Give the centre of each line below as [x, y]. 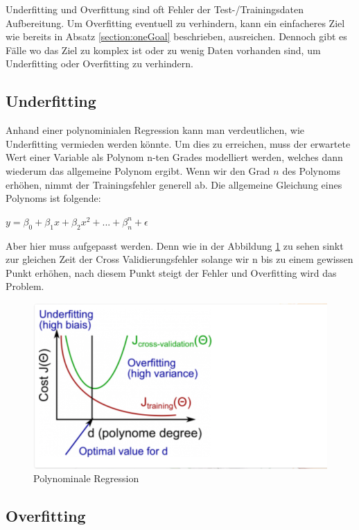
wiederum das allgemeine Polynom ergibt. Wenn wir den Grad [138, 170]
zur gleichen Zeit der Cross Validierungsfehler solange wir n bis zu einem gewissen [179, 259]
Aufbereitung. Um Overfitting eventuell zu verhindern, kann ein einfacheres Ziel [175, 23]
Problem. [25, 286]
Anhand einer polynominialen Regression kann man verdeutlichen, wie [155, 130]
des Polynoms [311, 170]
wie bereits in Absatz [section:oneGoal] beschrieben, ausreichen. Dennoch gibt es [176, 36]
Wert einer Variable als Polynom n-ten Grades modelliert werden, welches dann [174, 157]
